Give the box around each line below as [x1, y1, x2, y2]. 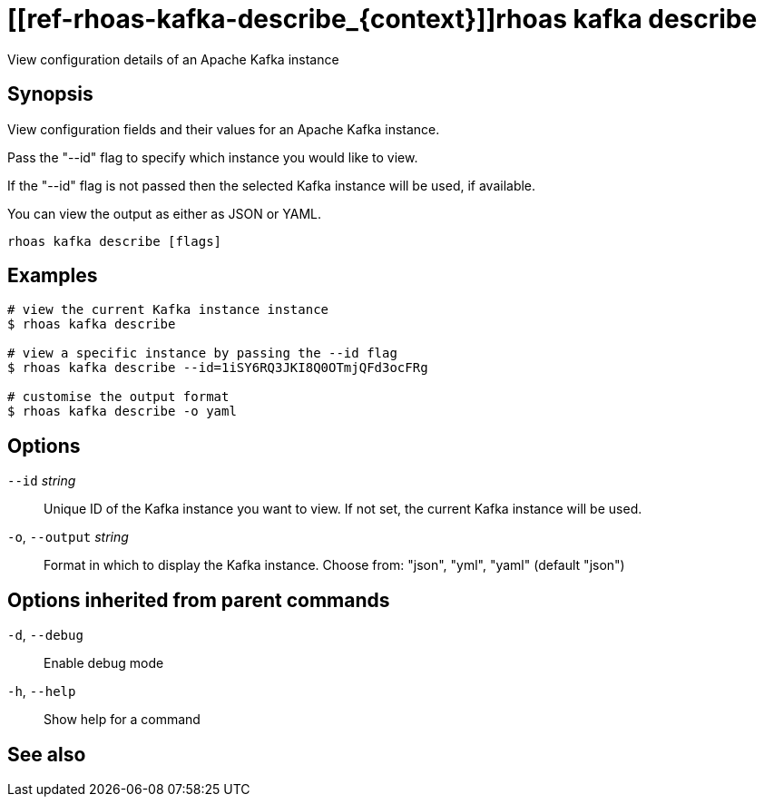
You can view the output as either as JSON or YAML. [7, 205, 322, 221]
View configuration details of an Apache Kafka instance [7, 51, 339, 67]
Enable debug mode [44, 655, 164, 672]
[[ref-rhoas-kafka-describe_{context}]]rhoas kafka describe [7, 4, 758, 34]
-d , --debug [7, 627, 83, 643]
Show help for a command [44, 711, 201, 728]
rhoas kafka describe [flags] [7, 233, 222, 249]
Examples [7, 264, 98, 288]
